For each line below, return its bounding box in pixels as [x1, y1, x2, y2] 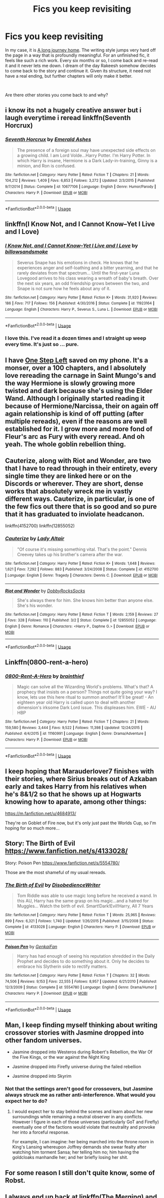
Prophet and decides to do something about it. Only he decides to [17, 959, 150, 964]
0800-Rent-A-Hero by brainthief [5, 673, 84, 680]
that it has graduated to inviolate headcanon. [5, 510, 145, 518]
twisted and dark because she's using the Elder [5, 386, 153, 395]
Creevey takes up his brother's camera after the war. [17, 551, 123, 557]
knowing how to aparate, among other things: [5, 797, 147, 806]
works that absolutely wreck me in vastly [5, 487, 133, 495]
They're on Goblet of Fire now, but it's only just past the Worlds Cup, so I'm [5, 820, 156, 826]
